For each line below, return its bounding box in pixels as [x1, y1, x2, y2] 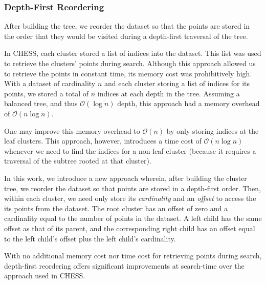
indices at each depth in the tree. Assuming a [97, 88, 240, 98]
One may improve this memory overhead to [4, 125, 140, 136]
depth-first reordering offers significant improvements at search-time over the [4, 260, 245, 271]
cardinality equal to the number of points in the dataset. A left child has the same [4, 213, 262, 224]
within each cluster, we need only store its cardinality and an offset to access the [4, 193, 256, 204]
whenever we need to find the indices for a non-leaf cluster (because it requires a [4, 145, 256, 156]
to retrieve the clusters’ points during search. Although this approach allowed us [4, 58, 256, 68]
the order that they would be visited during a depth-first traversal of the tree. [4, 30, 248, 41]
